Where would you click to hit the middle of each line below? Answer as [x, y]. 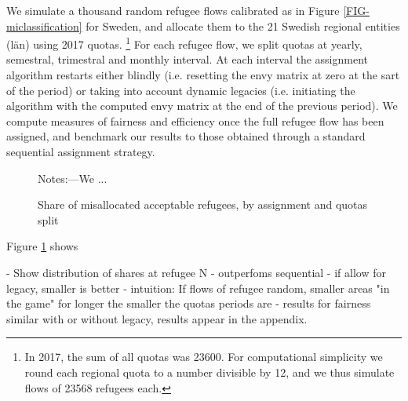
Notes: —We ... [73, 178]
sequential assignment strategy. [81, 151]
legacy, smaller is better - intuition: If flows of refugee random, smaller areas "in [198, 288]
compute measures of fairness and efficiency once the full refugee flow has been [195, 120]
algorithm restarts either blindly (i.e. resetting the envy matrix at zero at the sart [203, 75]
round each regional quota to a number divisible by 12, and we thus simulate [209, 372]
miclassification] [44, 26]
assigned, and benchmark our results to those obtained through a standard [186, 136]
